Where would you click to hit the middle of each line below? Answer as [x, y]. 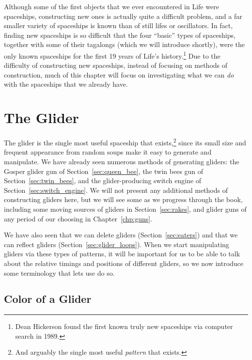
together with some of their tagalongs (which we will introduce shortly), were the [125, 44]
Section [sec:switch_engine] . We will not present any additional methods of [116, 190]
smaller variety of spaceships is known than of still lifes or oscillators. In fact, [118, 25]
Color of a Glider [48, 299]
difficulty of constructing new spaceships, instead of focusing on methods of [116, 65]
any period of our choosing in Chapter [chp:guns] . [78, 218]
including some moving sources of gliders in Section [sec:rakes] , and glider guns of [125, 209]
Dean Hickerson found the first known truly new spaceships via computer [124, 326]
